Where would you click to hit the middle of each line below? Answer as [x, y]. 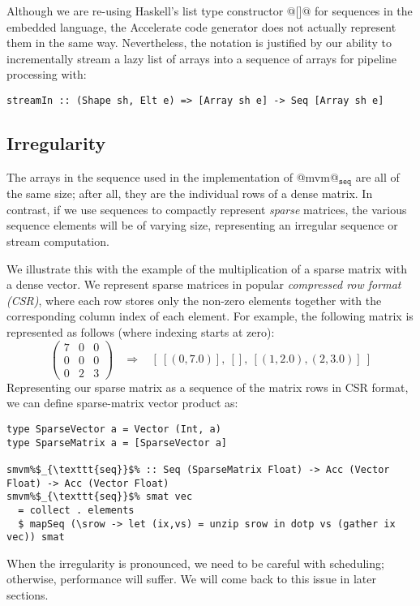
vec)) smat [36, 537]
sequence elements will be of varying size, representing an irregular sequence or [202, 225]
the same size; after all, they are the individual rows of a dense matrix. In [190, 193]
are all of [377, 176]
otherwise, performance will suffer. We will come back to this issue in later [191, 579]
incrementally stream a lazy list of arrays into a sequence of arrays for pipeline [201, 58]
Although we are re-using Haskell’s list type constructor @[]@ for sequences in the [210, 11]
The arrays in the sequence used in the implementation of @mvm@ [173, 176]
